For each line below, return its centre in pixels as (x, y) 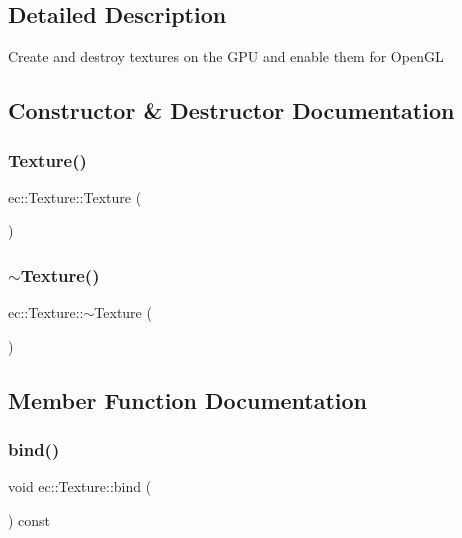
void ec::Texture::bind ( (80, 486)
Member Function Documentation (188, 399)
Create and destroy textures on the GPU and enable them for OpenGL (226, 56)
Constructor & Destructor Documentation (231, 110)
